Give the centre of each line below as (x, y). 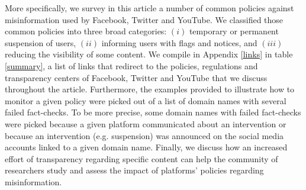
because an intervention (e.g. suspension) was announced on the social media (144, 135)
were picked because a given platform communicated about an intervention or (146, 123)
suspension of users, (41, 42)
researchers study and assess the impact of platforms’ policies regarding (134, 170)
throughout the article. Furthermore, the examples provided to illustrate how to (150, 89)
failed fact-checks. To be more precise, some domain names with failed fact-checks (153, 112)
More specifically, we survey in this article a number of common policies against (149, 8)
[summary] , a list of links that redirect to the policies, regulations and (131, 65)
